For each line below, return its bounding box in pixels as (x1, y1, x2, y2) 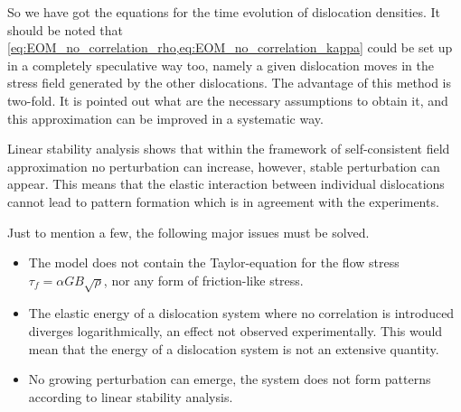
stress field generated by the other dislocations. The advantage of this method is (7, 73, 452, 92)
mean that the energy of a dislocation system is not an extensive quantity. (28, 339, 439, 358)
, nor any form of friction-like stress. (103, 270, 304, 289)
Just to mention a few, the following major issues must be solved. (7, 222, 370, 241)
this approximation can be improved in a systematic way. (7, 108, 324, 127)
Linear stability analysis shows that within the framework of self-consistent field (7, 139, 450, 158)
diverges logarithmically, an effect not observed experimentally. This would (28, 322, 443, 341)
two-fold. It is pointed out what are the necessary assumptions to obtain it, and (7, 90, 448, 109)
